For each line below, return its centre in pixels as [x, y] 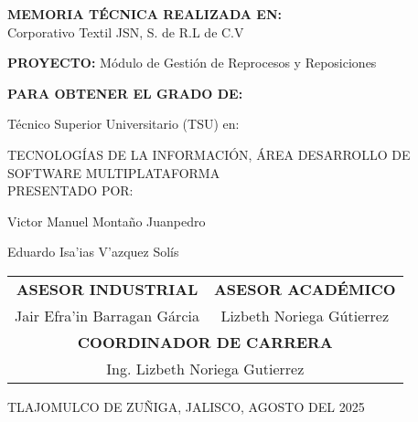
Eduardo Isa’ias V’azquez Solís [93, 252]
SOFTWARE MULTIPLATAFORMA [114, 172]
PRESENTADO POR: [70, 190]
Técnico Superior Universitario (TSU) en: [123, 124]
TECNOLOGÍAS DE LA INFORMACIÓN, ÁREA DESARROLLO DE [209, 154]
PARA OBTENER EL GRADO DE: [125, 93]
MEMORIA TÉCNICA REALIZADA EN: [145, 14]
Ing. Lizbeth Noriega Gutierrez [205, 368]
